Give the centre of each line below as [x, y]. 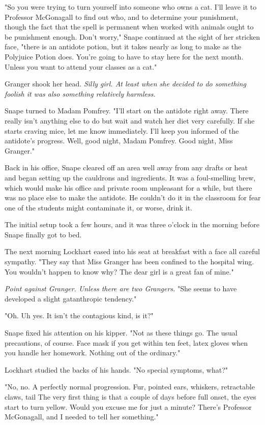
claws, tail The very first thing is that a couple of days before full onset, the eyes [130, 397]
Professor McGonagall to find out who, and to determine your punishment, [122, 17]
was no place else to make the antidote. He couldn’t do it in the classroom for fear [133, 198]
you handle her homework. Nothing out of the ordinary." [93, 353]
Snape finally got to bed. [43, 234]
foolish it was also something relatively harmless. [80, 93]
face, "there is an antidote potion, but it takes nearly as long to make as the [123, 47]
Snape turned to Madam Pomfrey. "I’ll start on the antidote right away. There [127, 111]
